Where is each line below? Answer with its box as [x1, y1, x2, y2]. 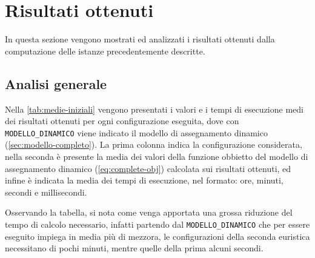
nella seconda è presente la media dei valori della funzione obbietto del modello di [5, 150, 308, 162]
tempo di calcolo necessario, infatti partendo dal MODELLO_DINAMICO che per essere [5, 217, 310, 230]
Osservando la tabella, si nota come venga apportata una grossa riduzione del [5, 206, 293, 219]
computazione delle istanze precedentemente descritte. [5, 44, 205, 57]
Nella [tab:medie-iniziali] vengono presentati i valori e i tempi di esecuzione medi [5, 102, 303, 115]
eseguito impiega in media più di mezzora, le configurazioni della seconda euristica [5, 230, 310, 242]
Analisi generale [5, 74, 107, 93]
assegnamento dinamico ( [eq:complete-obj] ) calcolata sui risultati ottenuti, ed [5, 162, 291, 174]
